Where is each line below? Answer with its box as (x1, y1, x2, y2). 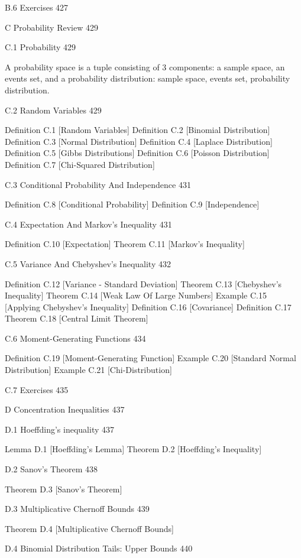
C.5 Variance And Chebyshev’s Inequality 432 (5, 257, 171, 270)
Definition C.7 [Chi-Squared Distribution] (5, 158, 155, 170)
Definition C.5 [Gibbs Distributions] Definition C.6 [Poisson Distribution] (5, 147, 270, 159)
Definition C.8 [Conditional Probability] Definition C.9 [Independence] (5, 198, 260, 210)
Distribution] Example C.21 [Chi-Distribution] (5, 364, 172, 376)
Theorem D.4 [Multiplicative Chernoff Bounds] (5, 522, 174, 534)
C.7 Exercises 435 (5, 383, 69, 395)
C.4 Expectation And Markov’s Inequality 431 (5, 218, 172, 230)
